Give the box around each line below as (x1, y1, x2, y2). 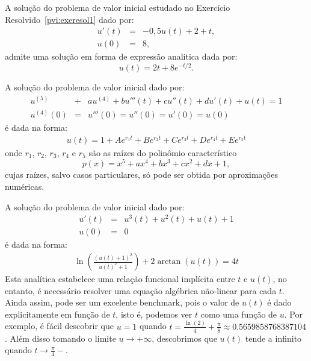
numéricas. (5, 180, 45, 193)
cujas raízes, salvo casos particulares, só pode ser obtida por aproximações (5, 168, 278, 181)
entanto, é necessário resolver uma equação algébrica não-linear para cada (5, 284, 277, 297)
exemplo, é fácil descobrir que (5, 319, 114, 332)
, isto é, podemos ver (115, 307, 192, 320)
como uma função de (200, 307, 277, 320)
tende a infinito (245, 331, 302, 344)
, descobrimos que (152, 331, 217, 344)
